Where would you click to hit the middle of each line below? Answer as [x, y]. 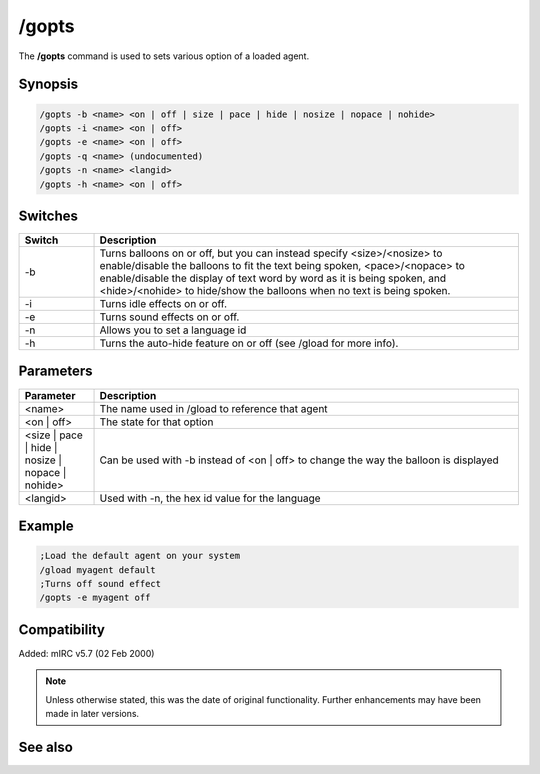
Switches [48, 215]
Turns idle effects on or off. [163, 303]
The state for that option [156, 422]
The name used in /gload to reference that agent [214, 408]
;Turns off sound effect [100, 583]
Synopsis [48, 84]
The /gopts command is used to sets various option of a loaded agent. [164, 56]
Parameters [55, 371]
